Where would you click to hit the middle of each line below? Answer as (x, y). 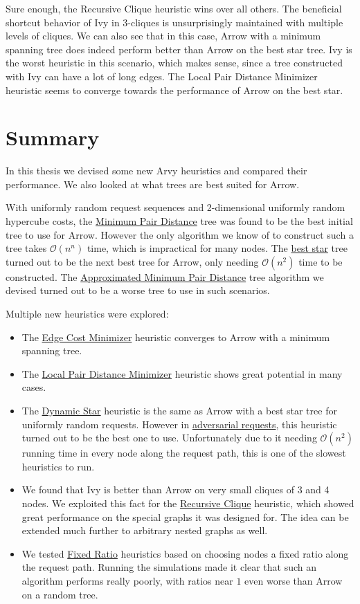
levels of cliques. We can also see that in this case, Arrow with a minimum (163, 36)
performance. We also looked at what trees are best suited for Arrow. (153, 184)
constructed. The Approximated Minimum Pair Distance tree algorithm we (165, 276)
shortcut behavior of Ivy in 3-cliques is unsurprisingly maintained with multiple (174, 22)
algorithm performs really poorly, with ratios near (127, 580)
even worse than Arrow (294, 580)
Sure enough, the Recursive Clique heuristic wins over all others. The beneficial (174, 8)
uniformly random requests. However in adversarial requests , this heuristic (179, 424)
